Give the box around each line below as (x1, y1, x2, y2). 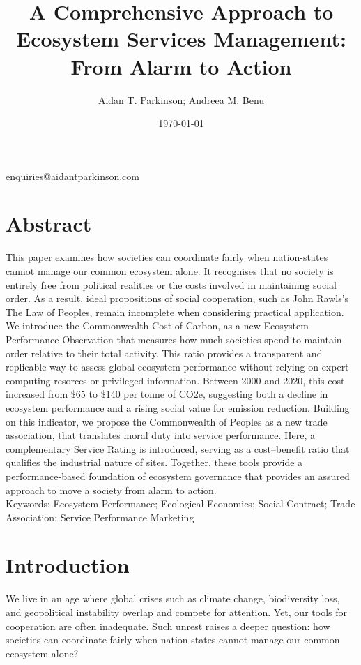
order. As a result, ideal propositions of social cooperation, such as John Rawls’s (6, 291, 349, 306)
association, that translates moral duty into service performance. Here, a (6, 428, 315, 442)
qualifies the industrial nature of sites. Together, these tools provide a (6, 455, 303, 470)
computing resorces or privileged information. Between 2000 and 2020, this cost (6, 373, 345, 387)
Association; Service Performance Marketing (6, 509, 194, 524)
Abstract (6, 209, 92, 238)
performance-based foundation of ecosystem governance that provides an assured (6, 468, 350, 483)
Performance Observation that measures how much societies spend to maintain (6, 331, 342, 346)
